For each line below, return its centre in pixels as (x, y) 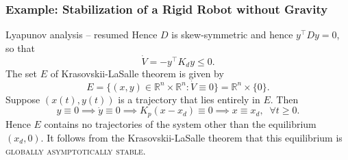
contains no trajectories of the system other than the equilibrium (180, 123)
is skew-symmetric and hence (232, 35)
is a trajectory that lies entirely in (189, 99)
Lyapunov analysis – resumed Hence (82, 35)
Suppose (23, 99)
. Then (284, 99)
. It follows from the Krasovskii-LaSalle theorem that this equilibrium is (191, 137)
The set (21, 74)
